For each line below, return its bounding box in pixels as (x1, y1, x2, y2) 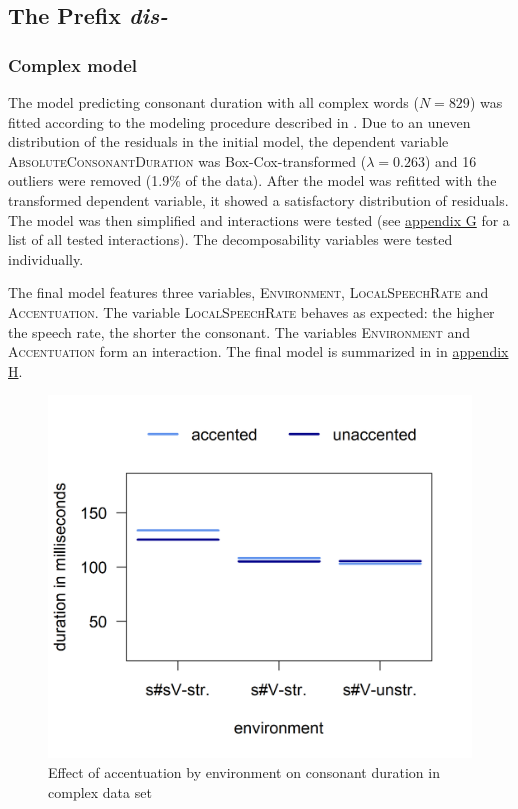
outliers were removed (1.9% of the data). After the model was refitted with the (8, 170, 497, 191)
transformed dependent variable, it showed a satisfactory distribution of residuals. (8, 189, 509, 210)
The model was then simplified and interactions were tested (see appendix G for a (8, 209, 510, 230)
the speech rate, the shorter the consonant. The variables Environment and (8, 321, 470, 342)
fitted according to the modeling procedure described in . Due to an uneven (8, 111, 471, 132)
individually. (8, 248, 84, 269)
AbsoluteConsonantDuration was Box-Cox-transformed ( (8, 150, 367, 171)
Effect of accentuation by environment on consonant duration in (48, 762, 440, 783)
